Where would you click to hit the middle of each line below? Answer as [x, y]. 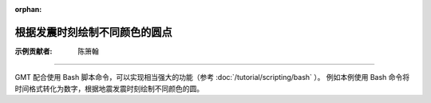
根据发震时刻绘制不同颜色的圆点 [93, 32]
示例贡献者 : [34, 51]
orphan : [28, 9]
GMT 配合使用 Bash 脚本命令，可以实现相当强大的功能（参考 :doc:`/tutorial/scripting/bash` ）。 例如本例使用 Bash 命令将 [212, 77]
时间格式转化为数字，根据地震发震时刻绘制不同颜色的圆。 [109, 89]
